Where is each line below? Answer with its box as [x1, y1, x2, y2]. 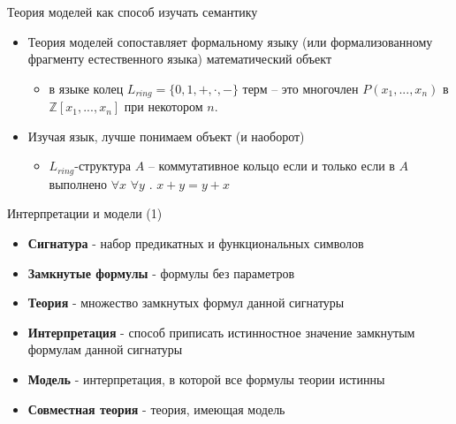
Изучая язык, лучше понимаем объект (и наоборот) [27, 126, 305, 145]
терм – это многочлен [242, 79, 359, 97]
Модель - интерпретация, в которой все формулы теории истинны [27, 370, 385, 389]
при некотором [124, 97, 203, 116]
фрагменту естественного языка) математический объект [27, 49, 332, 68]
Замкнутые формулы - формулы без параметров [27, 263, 295, 282]
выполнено [49, 174, 108, 193]
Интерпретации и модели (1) [7, 204, 163, 223]
